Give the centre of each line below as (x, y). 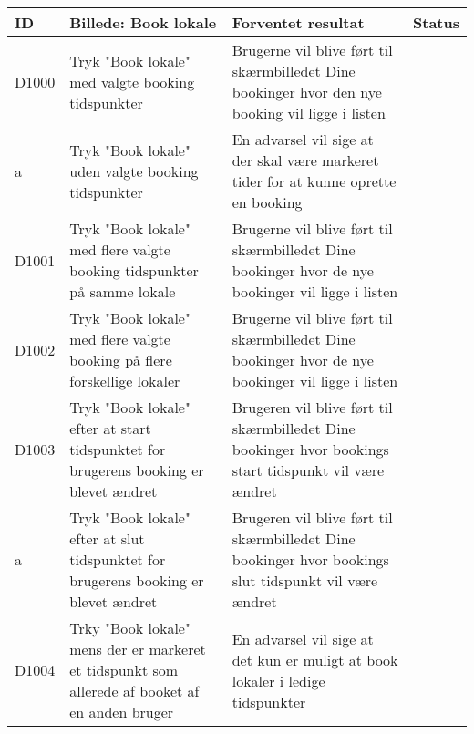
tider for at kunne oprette (314, 181)
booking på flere (121, 360)
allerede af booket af (134, 691)
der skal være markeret (305, 160)
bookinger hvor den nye (307, 92)
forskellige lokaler (125, 381)
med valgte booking (132, 81)
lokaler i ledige (278, 680)
